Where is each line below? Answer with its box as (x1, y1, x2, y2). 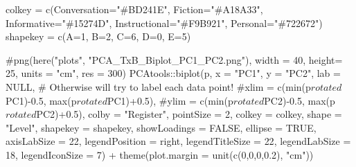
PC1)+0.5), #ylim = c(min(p (107, 93, 233, 107)
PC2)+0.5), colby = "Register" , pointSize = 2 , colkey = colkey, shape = (36, 107, 342, 121)
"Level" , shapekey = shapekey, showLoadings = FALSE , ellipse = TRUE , (6, 120, 317, 134)
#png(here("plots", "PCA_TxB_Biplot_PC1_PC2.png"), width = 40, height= (6, 52, 343, 67)
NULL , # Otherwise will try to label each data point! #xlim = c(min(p (6, 79, 311, 94)
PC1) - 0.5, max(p (6, 93, 77, 107)
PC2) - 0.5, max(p (264, 93, 335, 107)
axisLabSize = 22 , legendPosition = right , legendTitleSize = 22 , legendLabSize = (6, 134, 351, 148)
